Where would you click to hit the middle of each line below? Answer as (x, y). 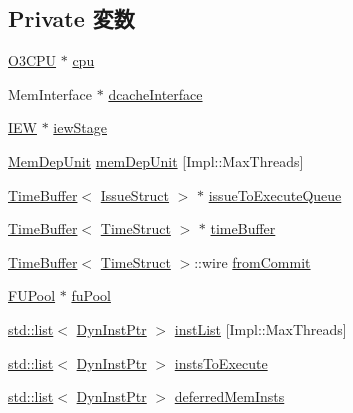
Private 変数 (71, 18)
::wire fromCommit (252, 261)
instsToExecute (221, 362)
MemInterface (50, 93)
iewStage (80, 127)
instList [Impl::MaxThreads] (260, 328)
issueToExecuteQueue (275, 194)
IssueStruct (135, 194)
